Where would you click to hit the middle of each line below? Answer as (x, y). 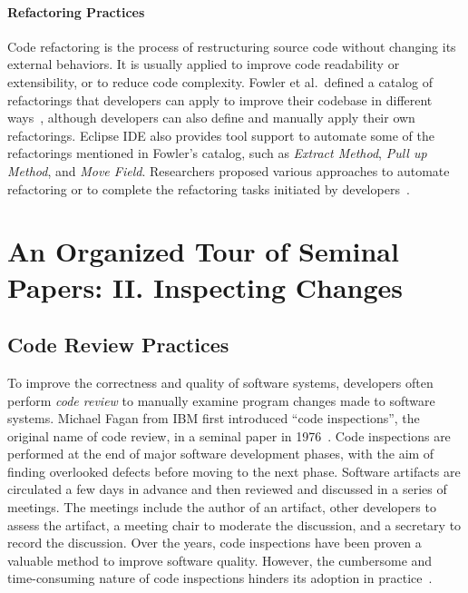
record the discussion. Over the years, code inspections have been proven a (214, 543)
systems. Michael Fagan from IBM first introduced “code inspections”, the (214, 418)
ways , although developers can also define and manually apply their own (211, 118)
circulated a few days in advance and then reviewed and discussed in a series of (227, 489)
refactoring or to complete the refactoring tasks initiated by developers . (209, 188)
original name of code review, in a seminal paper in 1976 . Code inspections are (229, 435)
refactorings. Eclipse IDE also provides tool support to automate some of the (221, 135)
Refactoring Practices (76, 11)
